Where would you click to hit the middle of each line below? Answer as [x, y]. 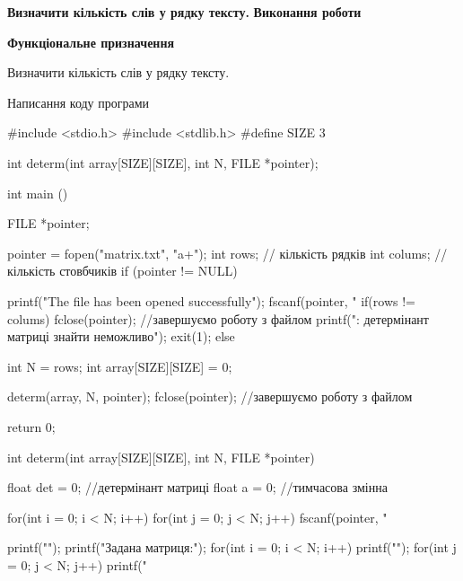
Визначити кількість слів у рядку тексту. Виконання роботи [184, 12]
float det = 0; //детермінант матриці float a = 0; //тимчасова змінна [197, 487]
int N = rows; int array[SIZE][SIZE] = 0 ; [120, 366]
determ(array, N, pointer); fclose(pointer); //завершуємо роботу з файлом [210, 396]
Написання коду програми [79, 102]
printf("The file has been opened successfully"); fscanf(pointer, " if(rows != [211, 300]
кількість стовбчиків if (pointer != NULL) [122, 271]
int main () [38, 193]
